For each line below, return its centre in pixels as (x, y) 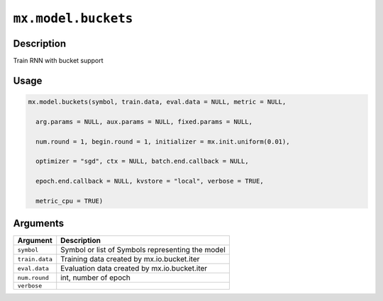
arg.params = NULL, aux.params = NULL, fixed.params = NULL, (144, 121)
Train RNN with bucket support (58, 61)
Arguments (39, 223)
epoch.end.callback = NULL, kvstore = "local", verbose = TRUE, (150, 181)
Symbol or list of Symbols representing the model (143, 250)
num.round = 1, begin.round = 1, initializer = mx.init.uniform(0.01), (163, 141)
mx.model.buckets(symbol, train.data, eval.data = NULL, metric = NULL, (157, 102)
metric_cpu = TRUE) (70, 201)
